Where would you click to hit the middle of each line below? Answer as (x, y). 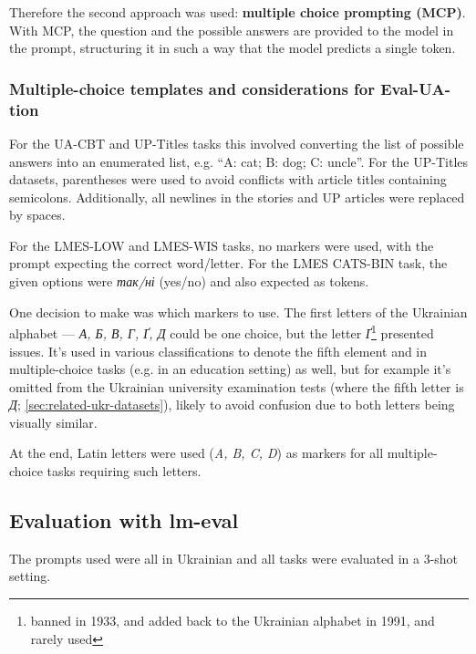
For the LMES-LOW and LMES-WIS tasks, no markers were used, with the (222, 245)
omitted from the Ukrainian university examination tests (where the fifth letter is (237, 386)
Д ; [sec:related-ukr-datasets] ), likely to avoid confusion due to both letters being (232, 405)
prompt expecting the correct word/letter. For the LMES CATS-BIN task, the (228, 263)
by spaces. (37, 215)
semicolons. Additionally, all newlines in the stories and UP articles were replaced (237, 197)
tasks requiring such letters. (124, 471)
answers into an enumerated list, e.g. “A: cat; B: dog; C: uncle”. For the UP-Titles (239, 161)
